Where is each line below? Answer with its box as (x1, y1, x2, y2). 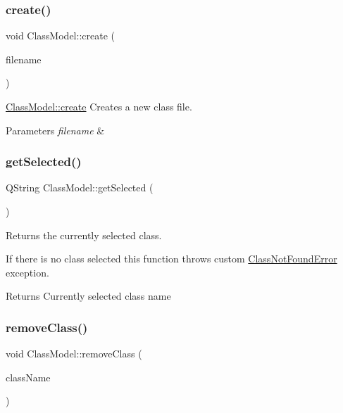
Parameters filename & (6, 122, 105, 137)
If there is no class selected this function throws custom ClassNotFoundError (6, 251, 337, 266)
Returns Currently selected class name (6, 288, 171, 303)
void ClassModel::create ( (6, 28, 115, 43)
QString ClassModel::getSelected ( (6, 180, 154, 195)
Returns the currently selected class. (6, 227, 162, 242)
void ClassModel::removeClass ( (6, 346, 142, 361)
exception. (6, 265, 49, 279)
